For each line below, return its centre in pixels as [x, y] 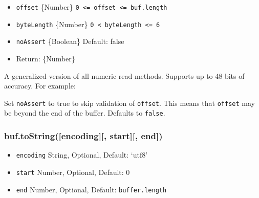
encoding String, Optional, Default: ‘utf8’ [82, 155]
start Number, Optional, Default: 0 [73, 172]
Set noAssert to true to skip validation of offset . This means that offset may [129, 103]
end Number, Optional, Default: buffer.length [91, 189]
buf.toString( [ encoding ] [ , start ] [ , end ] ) [83, 135]
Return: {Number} [46, 58]
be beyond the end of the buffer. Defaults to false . [85, 113]
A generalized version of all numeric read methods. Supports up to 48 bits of [124, 75]
